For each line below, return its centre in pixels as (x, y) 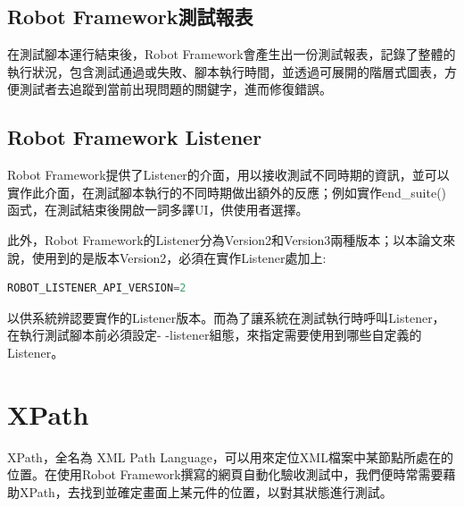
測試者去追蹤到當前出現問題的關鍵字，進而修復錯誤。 (175, 89)
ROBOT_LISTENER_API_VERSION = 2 (97, 288)
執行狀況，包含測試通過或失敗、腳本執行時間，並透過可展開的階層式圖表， (226, 71)
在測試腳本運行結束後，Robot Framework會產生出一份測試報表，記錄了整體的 (232, 54)
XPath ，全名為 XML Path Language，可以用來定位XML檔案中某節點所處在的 (230, 456)
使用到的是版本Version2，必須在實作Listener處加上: (179, 257)
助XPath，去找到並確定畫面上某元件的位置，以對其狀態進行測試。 (200, 491)
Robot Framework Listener (135, 137)
